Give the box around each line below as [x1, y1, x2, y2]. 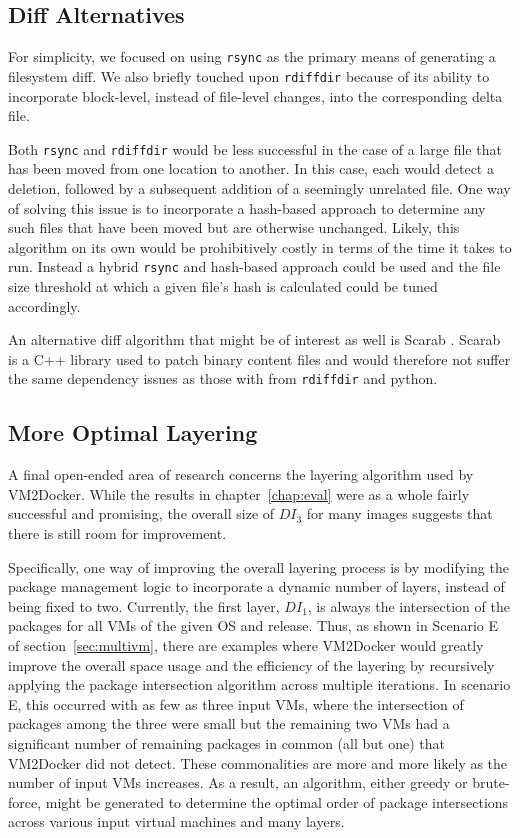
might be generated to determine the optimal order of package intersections [45, 791, 509, 812]
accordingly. [8, 295, 81, 316]
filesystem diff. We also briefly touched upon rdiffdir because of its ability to [8, 65, 490, 86]
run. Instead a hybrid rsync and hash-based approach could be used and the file [8, 256, 501, 277]
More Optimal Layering [8, 417, 258, 448]
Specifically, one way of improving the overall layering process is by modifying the [8, 556, 509, 577]
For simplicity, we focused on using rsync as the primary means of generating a [8, 46, 496, 67]
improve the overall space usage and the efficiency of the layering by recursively [8, 654, 495, 675]
